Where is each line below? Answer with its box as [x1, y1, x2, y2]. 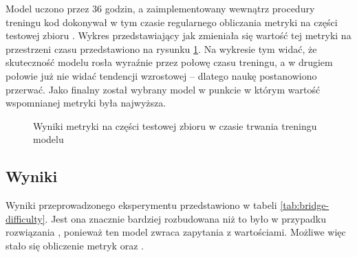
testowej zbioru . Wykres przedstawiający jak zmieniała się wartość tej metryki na [6, 28, 351, 43]
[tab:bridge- [280, 198, 329, 212]
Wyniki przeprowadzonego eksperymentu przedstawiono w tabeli [6, 198, 277, 212]
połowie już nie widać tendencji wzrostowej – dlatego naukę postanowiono [6, 68, 317, 82]
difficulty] [6, 211, 45, 225]
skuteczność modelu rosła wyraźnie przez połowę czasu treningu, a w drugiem [6, 55, 333, 69]
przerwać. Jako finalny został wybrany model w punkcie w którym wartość [6, 82, 321, 96]
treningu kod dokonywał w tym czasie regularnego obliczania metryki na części [6, 14, 338, 29]
